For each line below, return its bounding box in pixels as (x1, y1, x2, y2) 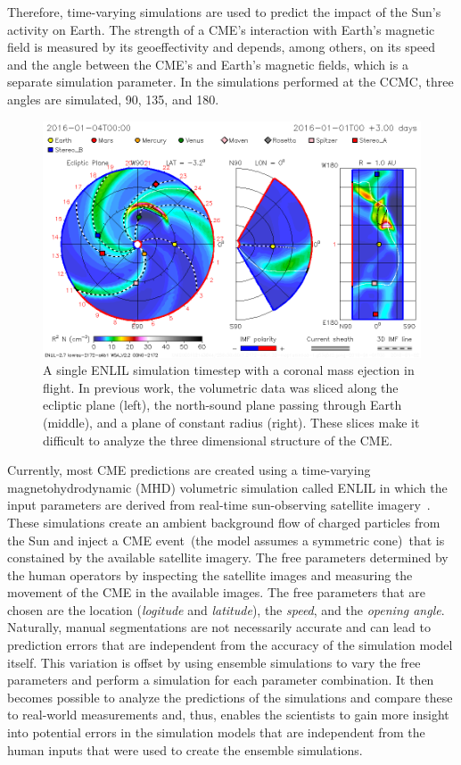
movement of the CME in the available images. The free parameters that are (7, 583, 426, 602)
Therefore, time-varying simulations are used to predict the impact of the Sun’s (7, 3, 441, 21)
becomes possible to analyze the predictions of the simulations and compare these (7, 687, 453, 706)
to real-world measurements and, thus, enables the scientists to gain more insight (7, 705, 449, 724)
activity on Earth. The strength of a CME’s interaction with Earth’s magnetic (7, 20, 435, 38)
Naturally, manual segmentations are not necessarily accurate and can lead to (7, 618, 431, 636)
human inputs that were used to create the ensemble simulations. (7, 740, 363, 759)
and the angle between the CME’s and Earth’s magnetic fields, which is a (7, 54, 408, 73)
